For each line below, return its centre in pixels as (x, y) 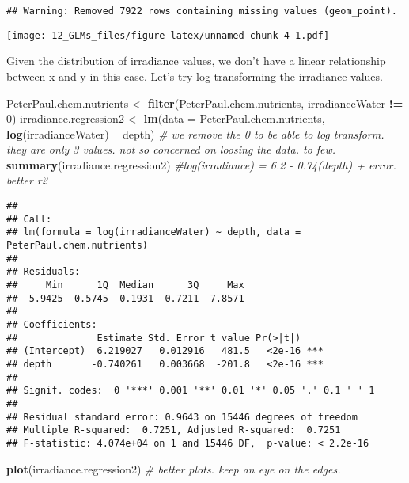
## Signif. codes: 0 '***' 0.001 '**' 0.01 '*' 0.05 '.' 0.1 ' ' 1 (191, 391)
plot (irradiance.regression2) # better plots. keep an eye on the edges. (174, 468)
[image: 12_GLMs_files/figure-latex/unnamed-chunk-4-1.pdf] (168, 35)
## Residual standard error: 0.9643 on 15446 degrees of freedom (182, 417)
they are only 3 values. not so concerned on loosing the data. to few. (171, 149)
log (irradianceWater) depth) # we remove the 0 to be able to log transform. (195, 133)
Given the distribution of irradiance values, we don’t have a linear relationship (196, 61)
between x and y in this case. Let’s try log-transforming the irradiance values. (195, 76)
